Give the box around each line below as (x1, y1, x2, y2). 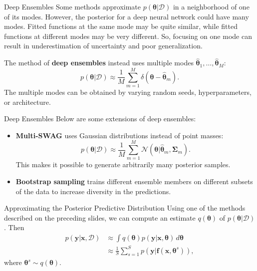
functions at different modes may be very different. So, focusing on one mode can (4, 30, 252, 41)
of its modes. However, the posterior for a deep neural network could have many (4, 11, 249, 21)
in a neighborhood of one (173, 1, 250, 11)
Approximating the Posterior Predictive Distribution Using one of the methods (4, 203, 246, 213)
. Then (4, 222, 24, 233)
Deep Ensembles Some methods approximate (4, 1, 141, 11)
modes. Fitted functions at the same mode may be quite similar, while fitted (4, 21, 238, 31)
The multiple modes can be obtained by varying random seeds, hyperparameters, (4, 86, 252, 97)
